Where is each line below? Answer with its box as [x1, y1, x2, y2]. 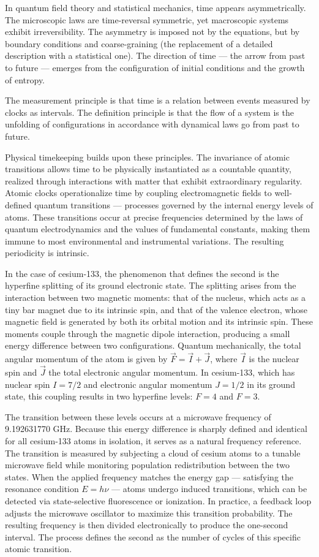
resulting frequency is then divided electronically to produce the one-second [5, 518, 288, 531]
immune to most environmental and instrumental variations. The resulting [5, 234, 284, 247]
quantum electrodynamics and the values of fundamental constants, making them [5, 222, 310, 235]
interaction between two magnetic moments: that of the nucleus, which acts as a [5, 291, 306, 304]
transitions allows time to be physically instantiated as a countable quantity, [5, 162, 291, 175]
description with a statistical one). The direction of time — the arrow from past [5, 49, 306, 62]
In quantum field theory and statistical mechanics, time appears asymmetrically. [5, 1, 306, 13]
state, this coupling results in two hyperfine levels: [5, 390, 193, 403]
